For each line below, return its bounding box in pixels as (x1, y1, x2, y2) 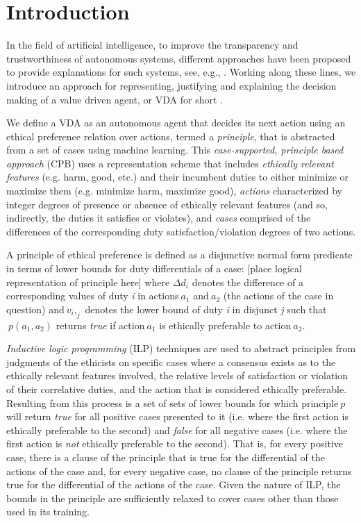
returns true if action (56, 317, 145, 332)
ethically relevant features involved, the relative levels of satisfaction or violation (6, 368, 349, 383)
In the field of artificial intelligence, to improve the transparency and (6, 38, 299, 52)
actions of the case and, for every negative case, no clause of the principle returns (6, 463, 352, 478)
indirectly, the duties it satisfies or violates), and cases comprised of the (6, 210, 311, 225)
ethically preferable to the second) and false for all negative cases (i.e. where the (6, 422, 348, 437)
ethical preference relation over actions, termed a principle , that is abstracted (6, 128, 335, 143)
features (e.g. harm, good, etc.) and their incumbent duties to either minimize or (6, 169, 349, 184)
